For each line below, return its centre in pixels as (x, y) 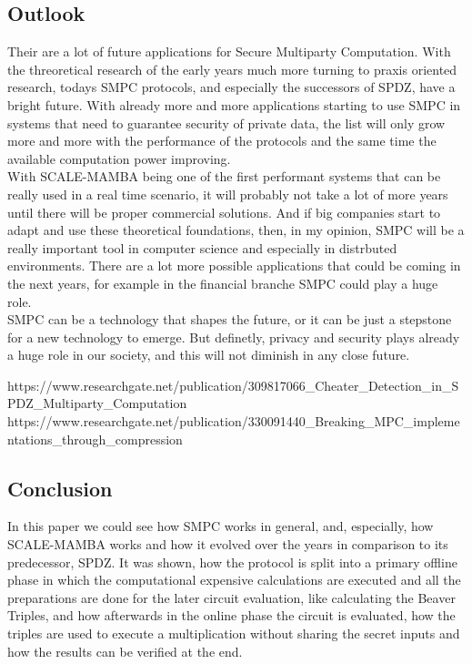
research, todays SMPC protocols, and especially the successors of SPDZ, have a (231, 87)
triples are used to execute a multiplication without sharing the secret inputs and (234, 633)
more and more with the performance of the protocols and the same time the (222, 141)
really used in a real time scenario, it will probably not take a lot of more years (228, 194)
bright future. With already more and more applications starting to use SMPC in (234, 104)
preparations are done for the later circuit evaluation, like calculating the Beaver (231, 597)
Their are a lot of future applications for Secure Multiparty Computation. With (229, 51)
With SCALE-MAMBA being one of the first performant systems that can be (224, 176)
